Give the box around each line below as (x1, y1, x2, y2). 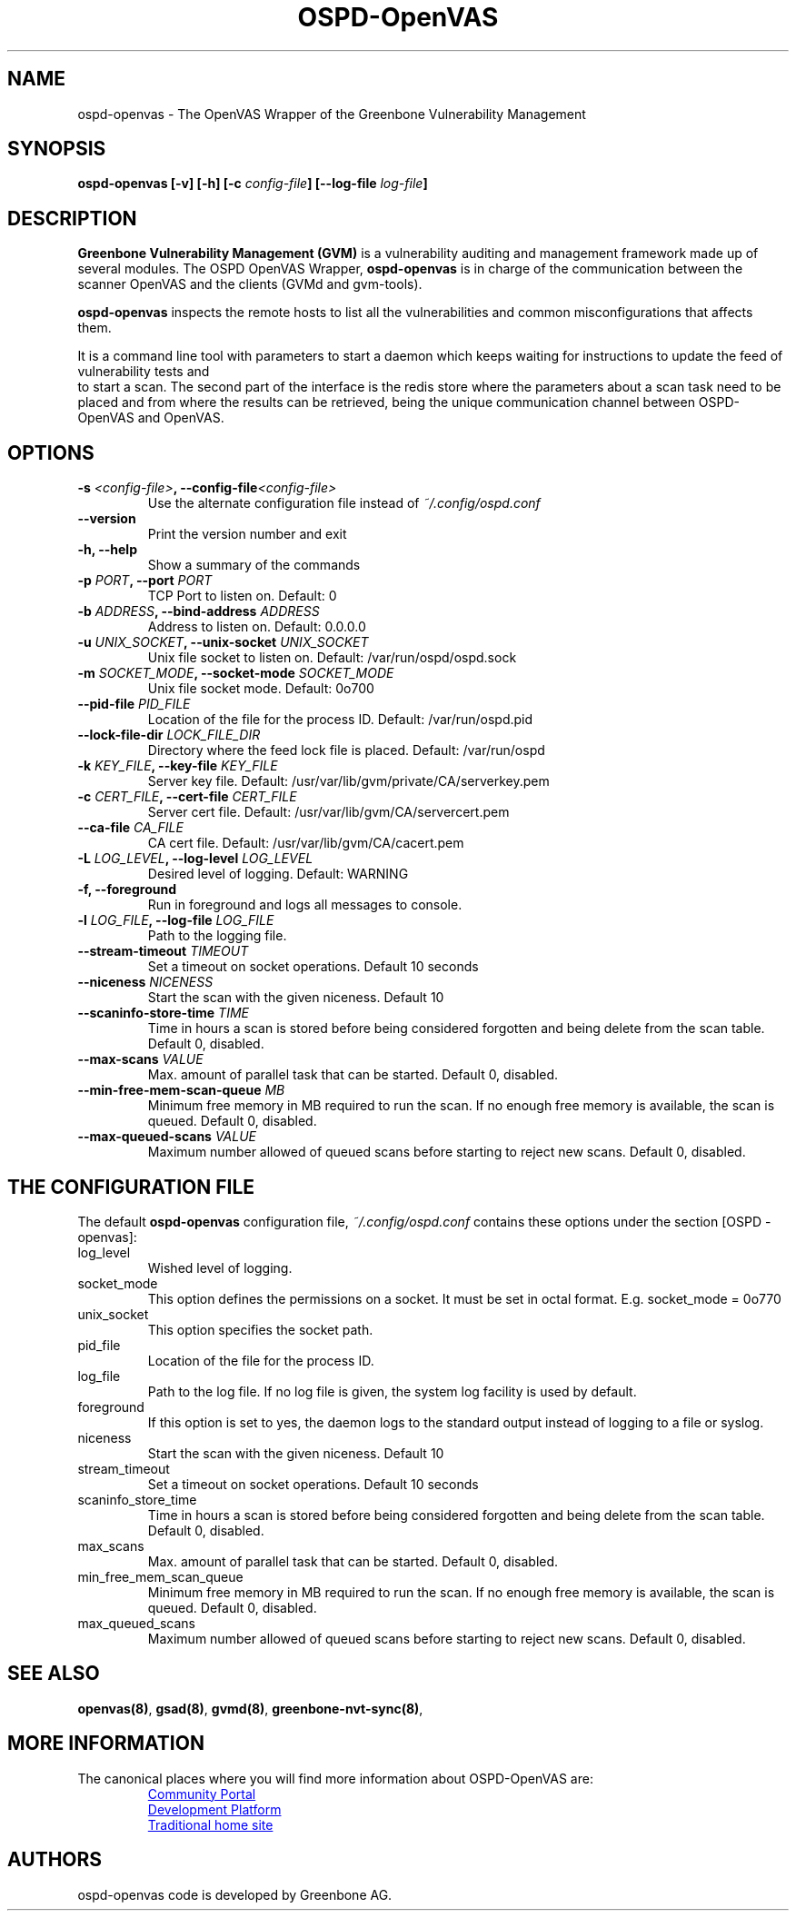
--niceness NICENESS (77, 974, 214, 990)
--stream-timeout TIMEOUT (77, 943, 249, 959)
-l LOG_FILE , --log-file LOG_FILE (77, 912, 274, 929)
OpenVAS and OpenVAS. (77, 410, 224, 426)
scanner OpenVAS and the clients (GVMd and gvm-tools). (77, 276, 423, 293)
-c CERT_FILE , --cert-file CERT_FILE (77, 789, 297, 805)
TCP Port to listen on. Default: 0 (147, 588, 337, 604)
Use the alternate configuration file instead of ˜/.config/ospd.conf (147, 495, 541, 512)
